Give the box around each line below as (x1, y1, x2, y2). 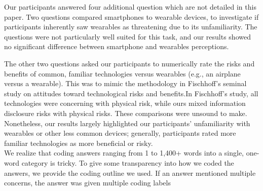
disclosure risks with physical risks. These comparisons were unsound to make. (4, 107, 247, 118)
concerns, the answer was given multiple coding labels (4, 177, 171, 188)
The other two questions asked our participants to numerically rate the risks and (4, 58, 255, 68)
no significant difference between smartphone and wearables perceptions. (4, 41, 229, 52)
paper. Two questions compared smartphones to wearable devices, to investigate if (4, 11, 259, 22)
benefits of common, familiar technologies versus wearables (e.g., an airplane (4, 68, 241, 79)
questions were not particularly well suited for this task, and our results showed (4, 31, 251, 42)
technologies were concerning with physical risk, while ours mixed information (4, 98, 246, 108)
